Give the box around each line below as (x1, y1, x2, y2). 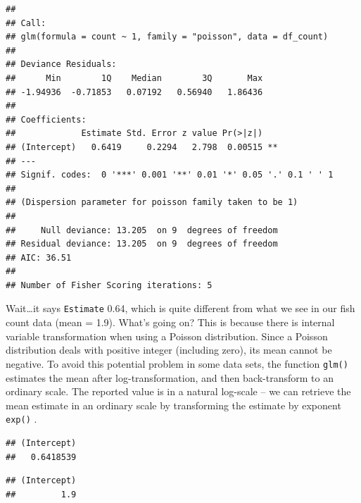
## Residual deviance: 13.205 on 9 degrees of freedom (6, 239, 278, 249)
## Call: (6, 18, 46, 28)
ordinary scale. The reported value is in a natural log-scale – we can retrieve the (6, 384, 351, 399)
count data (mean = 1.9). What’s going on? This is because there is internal (6, 315, 335, 330)
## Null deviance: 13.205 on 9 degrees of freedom (6, 225, 278, 235)
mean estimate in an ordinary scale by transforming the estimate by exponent (6, 397, 341, 412)
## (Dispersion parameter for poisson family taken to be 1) (6, 197, 298, 208)
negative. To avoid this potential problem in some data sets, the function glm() (6, 356, 348, 371)
